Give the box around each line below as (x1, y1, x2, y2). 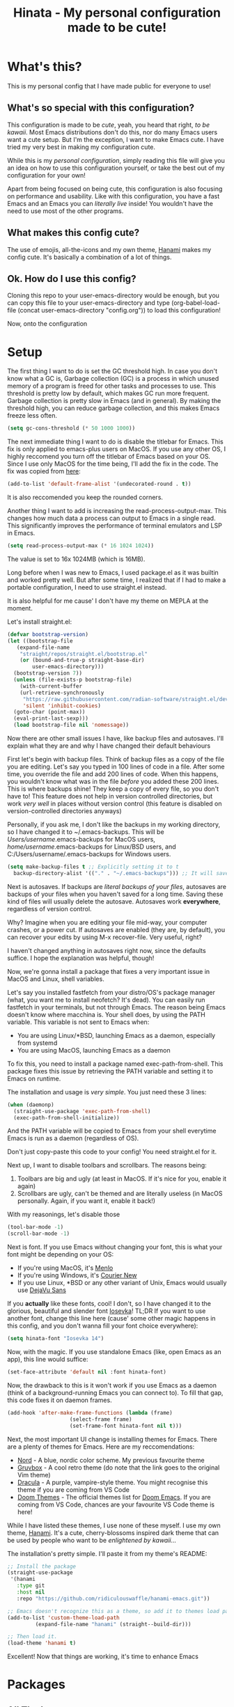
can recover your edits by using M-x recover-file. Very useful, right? (7, 933, 202, 941)
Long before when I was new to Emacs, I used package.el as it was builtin (7, 568, 219, 576)
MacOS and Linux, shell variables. (7, 975, 104, 983)
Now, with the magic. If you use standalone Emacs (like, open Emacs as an (7, 1348, 221, 1356)
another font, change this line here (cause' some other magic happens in (7, 1314, 216, 1323)
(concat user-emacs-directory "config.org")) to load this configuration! (17, 306, 221, 315)
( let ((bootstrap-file (7, 637, 73, 645)
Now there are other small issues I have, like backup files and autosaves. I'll (7, 734, 224, 743)
